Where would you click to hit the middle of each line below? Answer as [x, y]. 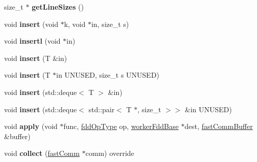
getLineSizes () [58, 7]
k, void [75, 24]
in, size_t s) [110, 24]
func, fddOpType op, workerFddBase [121, 126]
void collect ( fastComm [42, 153]
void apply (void [31, 126]
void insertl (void [32, 41]
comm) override [110, 153]
